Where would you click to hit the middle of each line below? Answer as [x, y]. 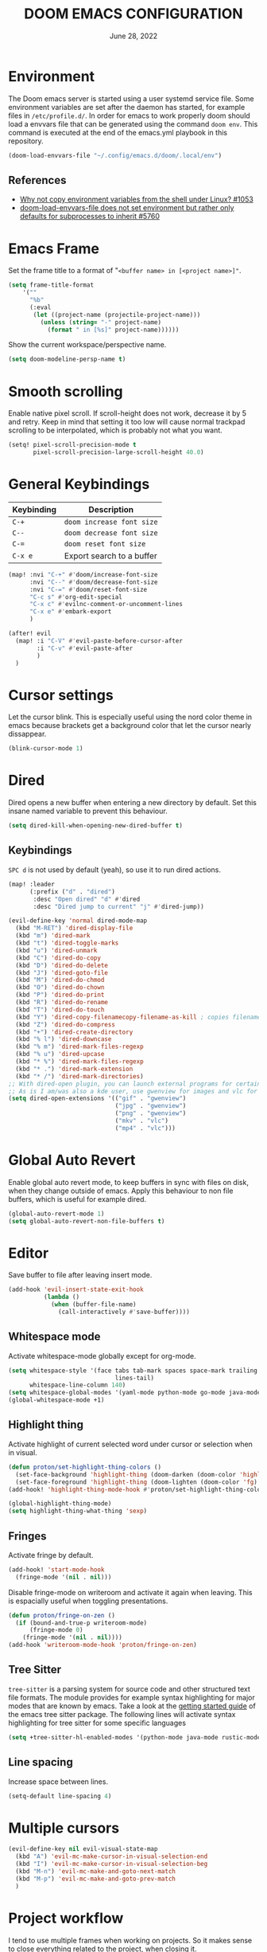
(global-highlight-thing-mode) [60, 1504]
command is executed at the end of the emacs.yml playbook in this [118, 132]
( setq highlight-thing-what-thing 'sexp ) [78, 1511]
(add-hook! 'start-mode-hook [56, 1570]
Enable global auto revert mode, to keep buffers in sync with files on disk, [128, 1182]
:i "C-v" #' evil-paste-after [85, 648]
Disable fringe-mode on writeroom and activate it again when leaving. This [130, 1592]
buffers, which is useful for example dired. [77, 1199]
